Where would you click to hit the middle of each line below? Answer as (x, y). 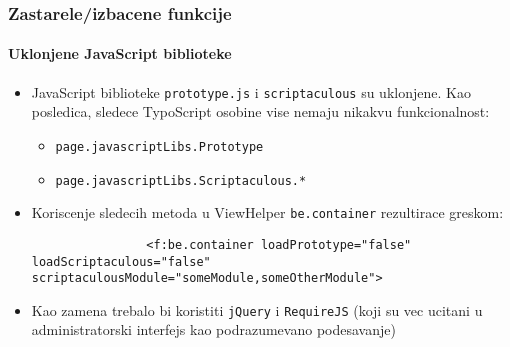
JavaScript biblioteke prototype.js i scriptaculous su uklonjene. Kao (251, 91)
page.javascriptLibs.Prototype (159, 146)
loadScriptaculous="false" (121, 261)
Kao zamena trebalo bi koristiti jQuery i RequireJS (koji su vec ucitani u (257, 309)
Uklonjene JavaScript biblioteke (120, 53)
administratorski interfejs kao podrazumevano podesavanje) (213, 329)
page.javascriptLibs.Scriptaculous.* (181, 180)
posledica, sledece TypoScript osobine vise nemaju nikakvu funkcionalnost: (260, 111)
